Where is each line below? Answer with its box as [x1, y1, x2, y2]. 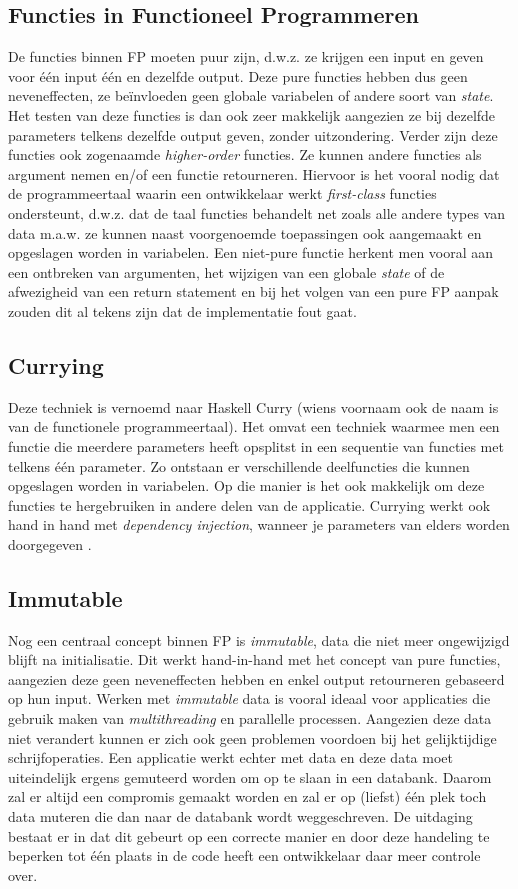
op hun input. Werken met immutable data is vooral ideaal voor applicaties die [8, 688, 491, 709]
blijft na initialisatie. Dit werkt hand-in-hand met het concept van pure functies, [8, 649, 501, 670]
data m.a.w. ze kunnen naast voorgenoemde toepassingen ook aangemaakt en [8, 222, 482, 243]
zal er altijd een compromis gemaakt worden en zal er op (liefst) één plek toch [8, 786, 487, 807]
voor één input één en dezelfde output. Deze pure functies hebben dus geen [8, 65, 468, 86]
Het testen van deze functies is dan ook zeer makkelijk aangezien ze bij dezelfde [8, 104, 496, 125]
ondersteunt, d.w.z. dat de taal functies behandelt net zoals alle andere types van [8, 202, 505, 223]
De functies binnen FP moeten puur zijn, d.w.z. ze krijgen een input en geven [8, 46, 484, 67]
